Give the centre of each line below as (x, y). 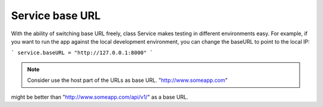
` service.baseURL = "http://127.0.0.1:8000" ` (82, 53)
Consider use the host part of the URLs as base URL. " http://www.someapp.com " (127, 80)
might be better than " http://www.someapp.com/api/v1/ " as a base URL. (100, 97)
